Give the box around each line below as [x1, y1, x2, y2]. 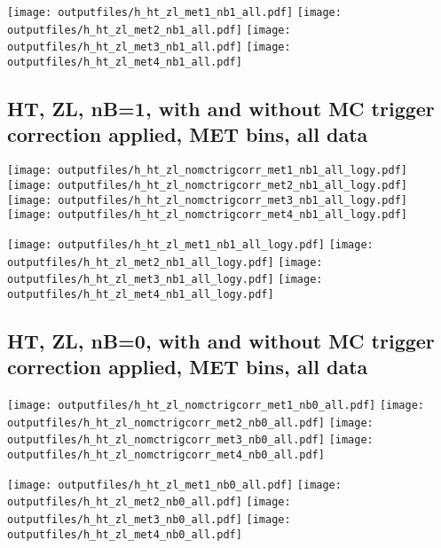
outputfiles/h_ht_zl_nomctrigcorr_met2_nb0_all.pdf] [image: [7, 416, 374, 429]
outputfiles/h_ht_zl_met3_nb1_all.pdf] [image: [7, 41, 291, 54]
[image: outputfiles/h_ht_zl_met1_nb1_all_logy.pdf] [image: [7, 238, 374, 251]
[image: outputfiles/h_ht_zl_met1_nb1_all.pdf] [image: [7, 6, 342, 19]
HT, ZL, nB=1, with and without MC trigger [7, 95, 435, 122]
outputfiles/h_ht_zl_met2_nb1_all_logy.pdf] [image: [7, 255, 323, 269]
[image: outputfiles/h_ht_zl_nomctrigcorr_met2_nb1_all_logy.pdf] [7, 178, 408, 192]
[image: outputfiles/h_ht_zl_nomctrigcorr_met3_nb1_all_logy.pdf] [7, 193, 408, 207]
